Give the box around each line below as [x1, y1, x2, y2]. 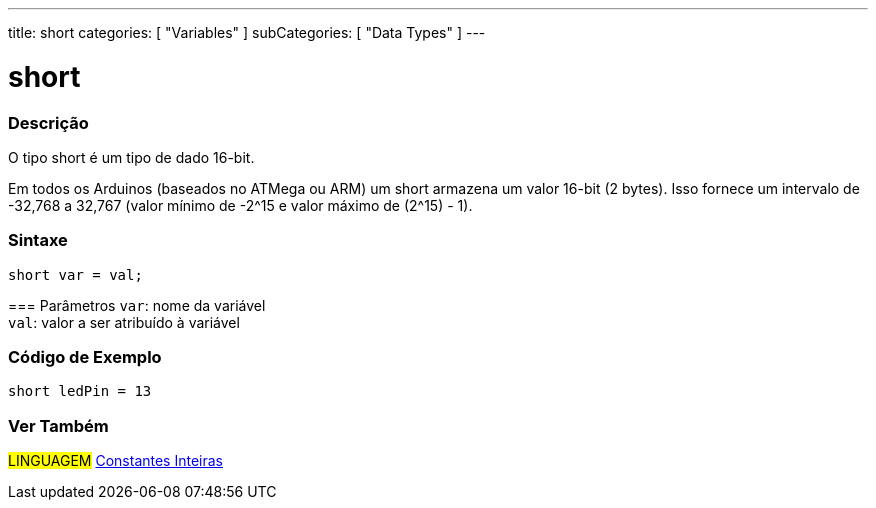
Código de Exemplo [8, 347, 162, 367]
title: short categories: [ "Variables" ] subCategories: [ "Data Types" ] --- [8, 24, 486, 41]
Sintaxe [8, 230, 68, 251]
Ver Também [8, 415, 109, 436]
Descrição [8, 112, 89, 133]
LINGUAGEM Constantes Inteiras [8, 452, 223, 470]
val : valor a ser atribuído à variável [8, 313, 240, 331]
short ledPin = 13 [8, 383, 152, 400]
